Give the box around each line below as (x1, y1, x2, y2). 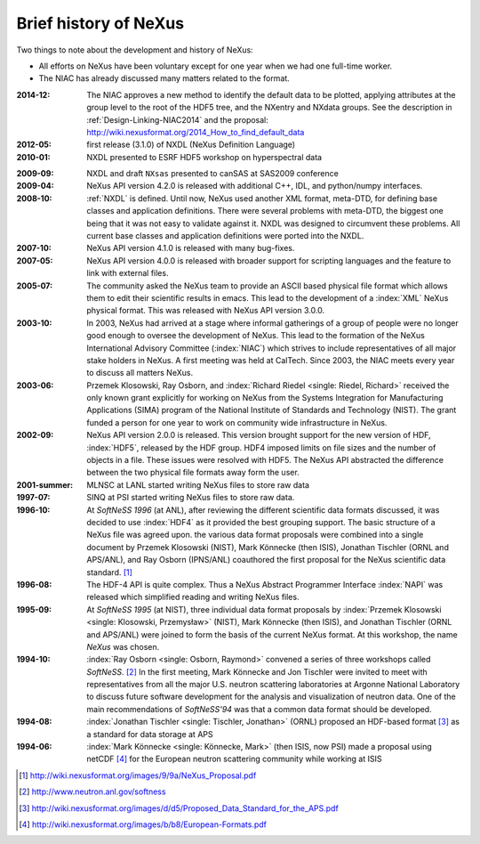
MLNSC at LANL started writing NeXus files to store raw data (86, 479, 310, 490)
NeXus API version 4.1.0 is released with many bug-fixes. (86, 243, 295, 254)
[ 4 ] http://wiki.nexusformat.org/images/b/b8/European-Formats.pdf (19, 819, 267, 830)
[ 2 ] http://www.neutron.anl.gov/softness (19, 786, 166, 797)
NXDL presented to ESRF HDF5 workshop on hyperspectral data (86, 151, 323, 162)
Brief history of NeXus (16, 13, 185, 33)
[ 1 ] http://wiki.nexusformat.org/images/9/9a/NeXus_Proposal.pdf (19, 770, 257, 781)
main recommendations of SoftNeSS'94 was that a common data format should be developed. (86, 703, 432, 714)
